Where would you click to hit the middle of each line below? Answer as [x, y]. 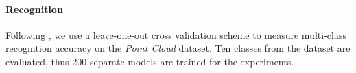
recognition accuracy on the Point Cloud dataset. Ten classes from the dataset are [178, 48]
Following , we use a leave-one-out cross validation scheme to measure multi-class [176, 34]
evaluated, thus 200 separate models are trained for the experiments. [150, 61]
